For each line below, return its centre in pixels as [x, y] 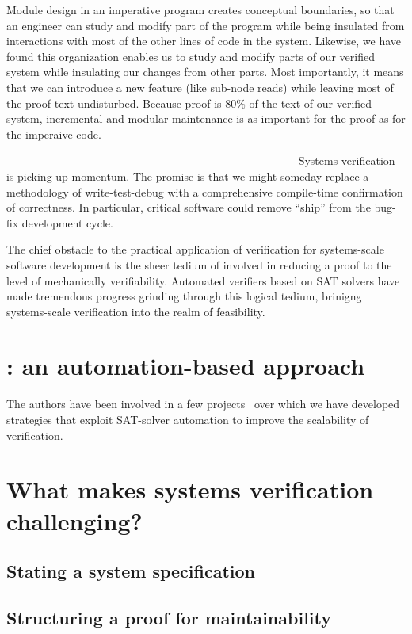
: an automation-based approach [186, 366]
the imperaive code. [54, 134]
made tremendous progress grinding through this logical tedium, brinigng [184, 296]
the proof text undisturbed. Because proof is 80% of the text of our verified [189, 103]
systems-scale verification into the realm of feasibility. [136, 311]
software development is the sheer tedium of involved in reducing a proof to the [199, 264]
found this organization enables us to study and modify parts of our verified [191, 56]
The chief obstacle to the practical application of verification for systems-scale [195, 249]
